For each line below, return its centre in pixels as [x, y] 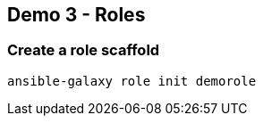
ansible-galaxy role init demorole [132, 81]
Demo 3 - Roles [76, 15]
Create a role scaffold [84, 50]
